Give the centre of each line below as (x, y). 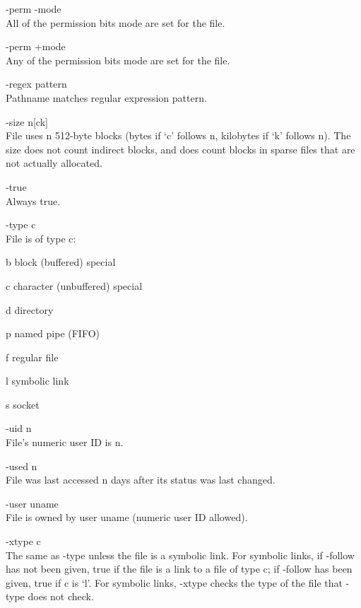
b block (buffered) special (61, 262)
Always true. (33, 200)
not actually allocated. (54, 163)
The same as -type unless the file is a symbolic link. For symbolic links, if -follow (180, 555)
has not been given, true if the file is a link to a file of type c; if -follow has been (179, 569)
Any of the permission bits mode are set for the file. (118, 60)
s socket (23, 404)
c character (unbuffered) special (74, 285)
